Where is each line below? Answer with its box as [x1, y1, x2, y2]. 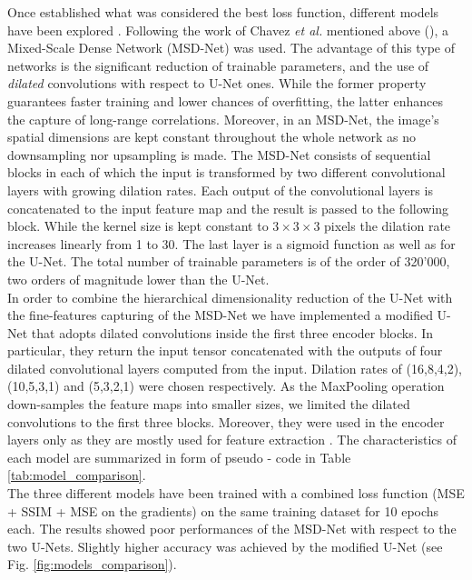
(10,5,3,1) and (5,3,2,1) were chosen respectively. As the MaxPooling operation [7, 376, 445, 395]
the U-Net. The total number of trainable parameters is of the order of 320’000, [7, 252, 450, 271]
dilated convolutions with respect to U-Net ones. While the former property [7, 74, 427, 93]
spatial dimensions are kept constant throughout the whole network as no [7, 127, 417, 146]
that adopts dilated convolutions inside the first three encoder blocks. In [31, 323, 434, 342]
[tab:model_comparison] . [7, 465, 146, 485]
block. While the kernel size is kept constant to [7, 216, 269, 235]
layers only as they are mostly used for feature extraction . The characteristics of [7, 430, 457, 449]
